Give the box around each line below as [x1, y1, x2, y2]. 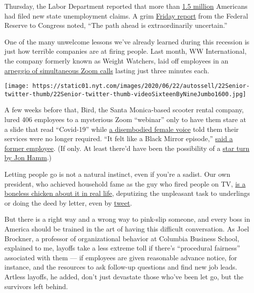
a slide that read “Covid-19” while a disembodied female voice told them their [4, 124, 239, 134]
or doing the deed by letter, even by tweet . [4, 197, 132, 208]
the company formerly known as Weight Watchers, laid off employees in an [4, 55, 229, 65]
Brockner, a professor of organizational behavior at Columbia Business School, [4, 233, 239, 243]
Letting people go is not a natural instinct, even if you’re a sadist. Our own [4, 169, 231, 179]
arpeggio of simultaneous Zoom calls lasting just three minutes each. [4, 65, 209, 75]
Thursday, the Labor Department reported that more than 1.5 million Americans [4, 1, 248, 11]
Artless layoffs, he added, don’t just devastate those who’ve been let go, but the [4, 271, 244, 281]
